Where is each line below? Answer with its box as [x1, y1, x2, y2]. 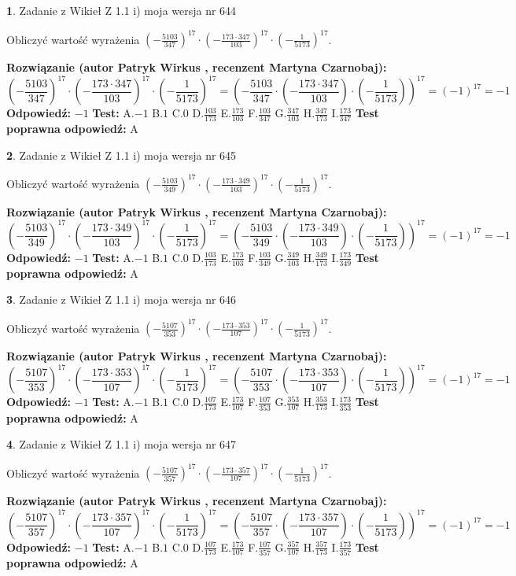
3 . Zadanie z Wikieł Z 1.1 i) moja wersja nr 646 [6, 291, 237, 308]
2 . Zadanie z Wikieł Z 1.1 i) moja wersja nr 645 [6, 146, 237, 163]
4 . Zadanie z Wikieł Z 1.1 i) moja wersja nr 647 [6, 436, 237, 452]
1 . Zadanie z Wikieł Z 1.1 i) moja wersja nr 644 [6, 2, 237, 18]
